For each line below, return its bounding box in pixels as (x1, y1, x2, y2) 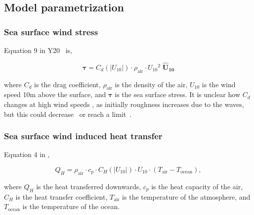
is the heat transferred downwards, (36, 181, 141, 191)
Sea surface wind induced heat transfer (4, 130, 163, 142)
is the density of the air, (115, 79, 188, 89)
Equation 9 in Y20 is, (4, 45, 72, 55)
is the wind (202, 79, 236, 89)
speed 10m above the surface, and (4, 89, 106, 100)
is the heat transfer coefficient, (15, 191, 108, 202)
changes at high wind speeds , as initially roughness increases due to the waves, (4, 99, 244, 109)
